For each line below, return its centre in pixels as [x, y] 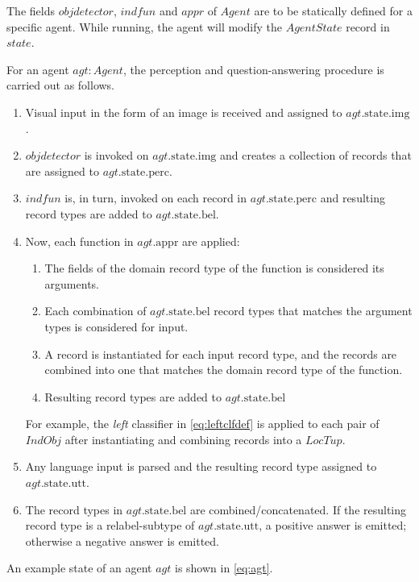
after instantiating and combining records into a [183, 439]
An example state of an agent [79, 568]
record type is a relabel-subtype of [110, 525]
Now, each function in [79, 241]
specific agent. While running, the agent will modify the [144, 26]
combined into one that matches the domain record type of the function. [224, 370]
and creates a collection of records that [315, 155]
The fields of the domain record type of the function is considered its [214, 268]
